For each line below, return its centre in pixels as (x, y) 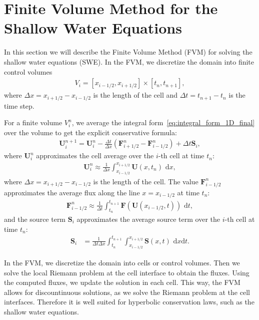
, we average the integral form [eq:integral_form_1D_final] (163, 122)
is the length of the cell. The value (146, 181)
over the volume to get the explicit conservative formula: (90, 132)
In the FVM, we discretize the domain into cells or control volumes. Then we (122, 263)
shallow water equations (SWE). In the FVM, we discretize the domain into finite (129, 61)
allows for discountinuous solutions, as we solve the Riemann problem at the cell (127, 292)
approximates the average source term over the (148, 219)
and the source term (35, 219)
